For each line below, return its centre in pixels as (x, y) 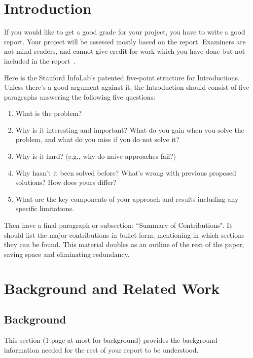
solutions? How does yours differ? (66, 182)
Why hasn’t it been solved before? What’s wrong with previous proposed (126, 172)
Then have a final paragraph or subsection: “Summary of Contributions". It (118, 225)
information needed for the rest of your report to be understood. (101, 349)
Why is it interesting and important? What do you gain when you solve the (130, 129)
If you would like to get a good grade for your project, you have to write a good (125, 32)
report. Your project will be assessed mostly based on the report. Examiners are (125, 41)
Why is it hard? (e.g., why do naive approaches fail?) (96, 156)
